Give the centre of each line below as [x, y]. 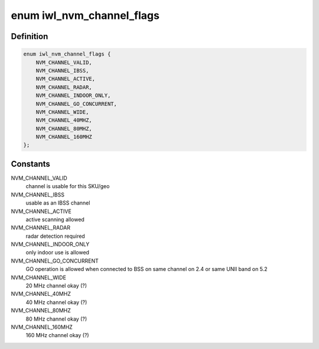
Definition [30, 36]
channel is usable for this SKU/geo [68, 186]
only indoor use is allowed [58, 253]
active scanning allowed [55, 219]
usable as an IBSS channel [58, 203]
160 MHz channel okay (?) [57, 335]
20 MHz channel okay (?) [56, 286]
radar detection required [55, 236]
